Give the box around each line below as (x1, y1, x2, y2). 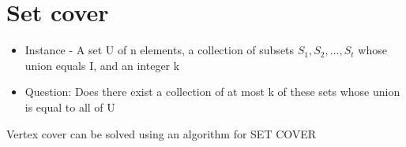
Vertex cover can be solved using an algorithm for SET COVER (6, 125, 317, 141)
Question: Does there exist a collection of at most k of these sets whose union (24, 83, 400, 100)
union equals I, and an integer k (24, 57, 180, 73)
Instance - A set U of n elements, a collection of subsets (24, 42, 295, 58)
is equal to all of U (24, 98, 115, 115)
